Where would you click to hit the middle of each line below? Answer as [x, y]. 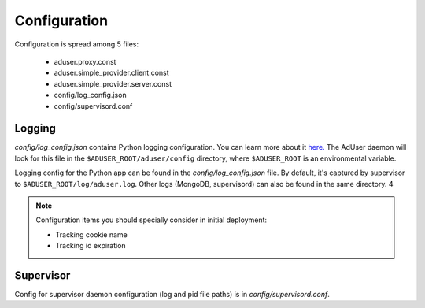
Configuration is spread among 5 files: [77, 44]
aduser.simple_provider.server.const [113, 83]
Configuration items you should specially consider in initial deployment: [152, 220]
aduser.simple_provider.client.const [111, 73]
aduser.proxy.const [85, 61]
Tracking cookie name [91, 234]
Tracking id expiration [91, 246]
